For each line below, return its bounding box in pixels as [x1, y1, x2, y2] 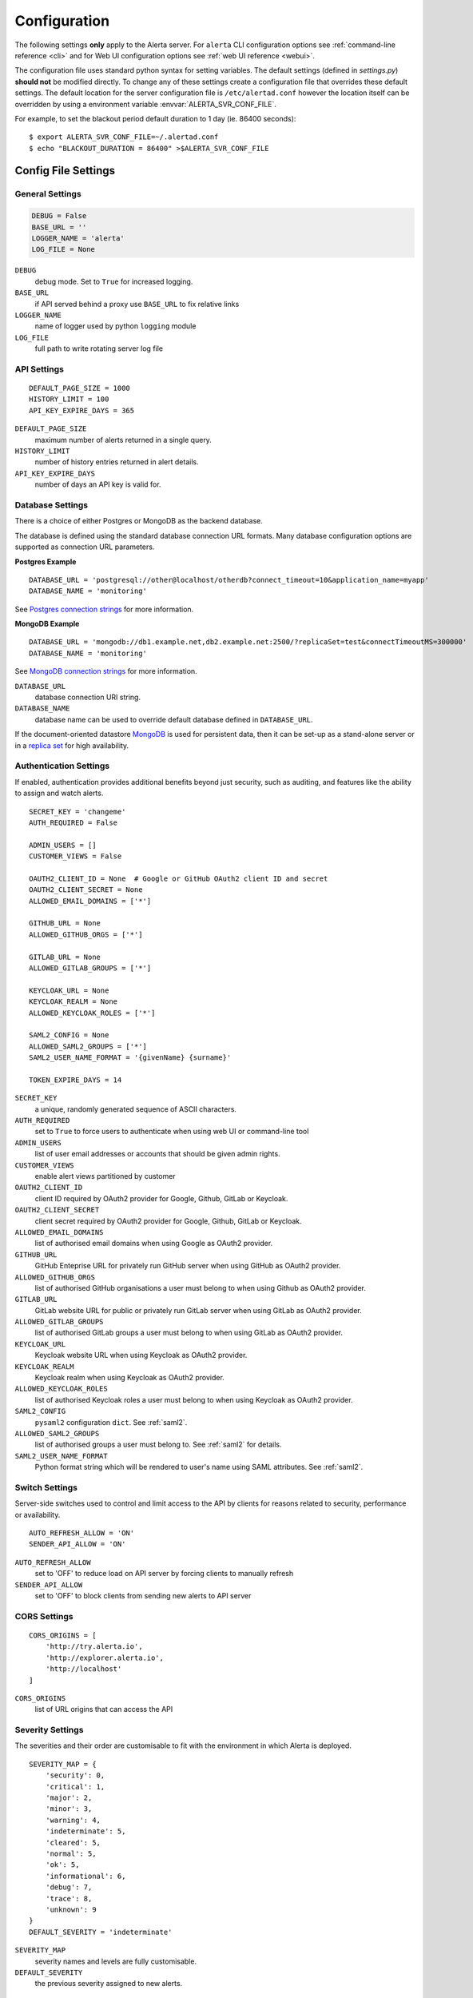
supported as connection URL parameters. [14, 542, 155, 551]
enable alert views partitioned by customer [34, 1172, 176, 1181]
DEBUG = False [31, 212, 87, 221]
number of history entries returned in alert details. [34, 457, 199, 467]
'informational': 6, [45, 1871, 126, 1881]
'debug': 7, [45, 1883, 93, 1892]
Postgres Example [14, 556, 77, 567]
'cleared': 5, [45, 1838, 101, 1847]
